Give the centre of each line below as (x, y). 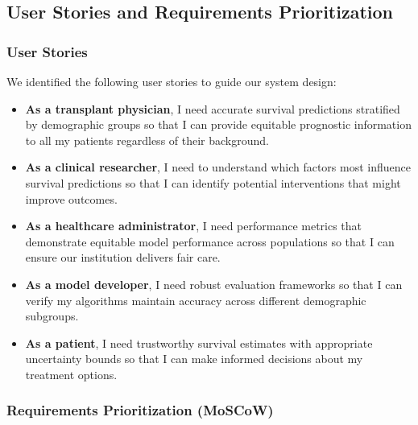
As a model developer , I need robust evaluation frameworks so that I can (214, 284)
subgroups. (52, 316)
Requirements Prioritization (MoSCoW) (140, 410)
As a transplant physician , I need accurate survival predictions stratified (213, 108)
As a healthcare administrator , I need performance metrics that (194, 226)
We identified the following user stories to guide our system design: (172, 81)
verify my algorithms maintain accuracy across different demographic (196, 300)
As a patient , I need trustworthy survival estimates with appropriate (199, 342)
